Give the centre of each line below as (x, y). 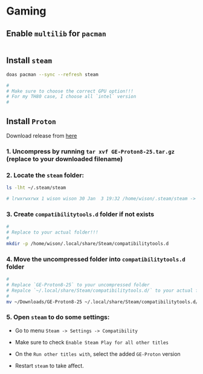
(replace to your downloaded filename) (65, 159)
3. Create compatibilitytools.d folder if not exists (80, 214)
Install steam (29, 61)
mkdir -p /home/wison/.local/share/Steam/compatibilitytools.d (88, 243)
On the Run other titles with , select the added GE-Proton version (98, 354)
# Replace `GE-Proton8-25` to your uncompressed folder (78, 285)
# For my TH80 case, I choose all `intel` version (71, 97)
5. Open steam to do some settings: (58, 317)
